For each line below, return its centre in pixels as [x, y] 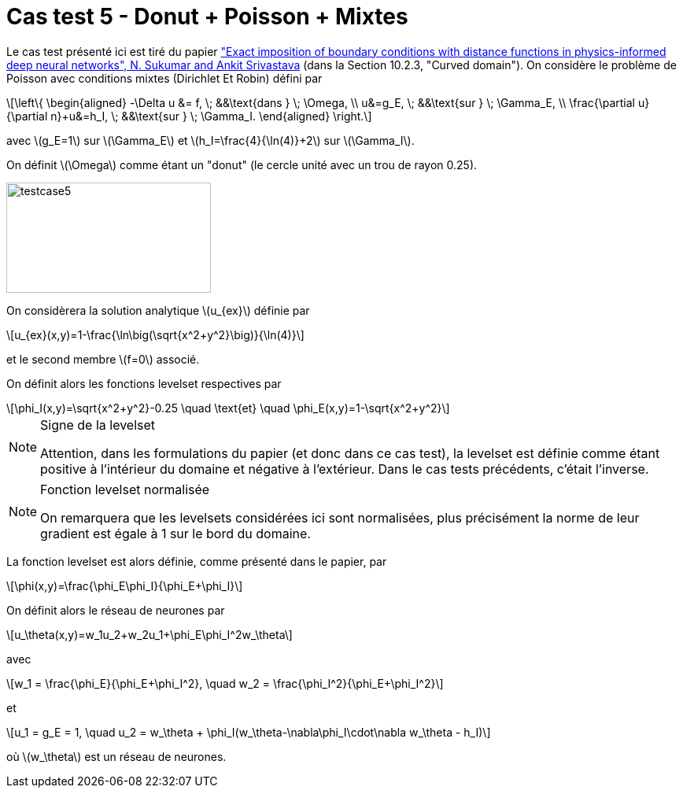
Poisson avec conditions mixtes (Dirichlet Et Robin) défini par [164, 78]
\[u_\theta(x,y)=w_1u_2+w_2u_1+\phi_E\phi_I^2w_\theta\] [150, 634]
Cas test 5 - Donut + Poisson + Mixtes [207, 17]
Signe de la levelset [98, 425]
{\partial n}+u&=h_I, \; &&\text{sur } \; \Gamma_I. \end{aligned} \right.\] [189, 116]
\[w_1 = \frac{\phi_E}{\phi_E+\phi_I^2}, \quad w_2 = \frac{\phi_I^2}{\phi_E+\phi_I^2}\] [225, 683]
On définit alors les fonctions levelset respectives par [144, 383]
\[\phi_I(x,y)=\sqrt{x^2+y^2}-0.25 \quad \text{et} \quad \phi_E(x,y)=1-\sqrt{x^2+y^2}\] [228, 408]
